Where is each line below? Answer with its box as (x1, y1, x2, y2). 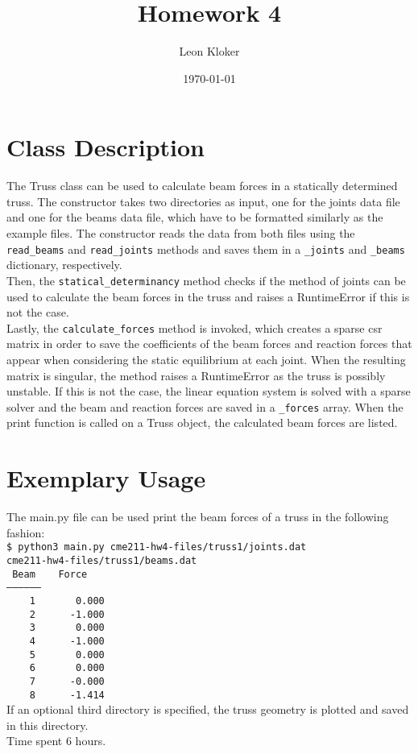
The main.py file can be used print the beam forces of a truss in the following (6, 508, 389, 525)
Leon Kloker (179, 43, 240, 60)
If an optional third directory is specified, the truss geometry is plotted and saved (6, 701, 409, 718)
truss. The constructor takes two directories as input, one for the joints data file (6, 193, 400, 209)
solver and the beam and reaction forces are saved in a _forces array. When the (6, 398, 404, 415)
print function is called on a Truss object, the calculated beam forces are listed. (6, 414, 398, 431)
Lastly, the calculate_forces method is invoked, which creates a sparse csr (6, 319, 383, 336)
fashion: (6, 524, 45, 541)
